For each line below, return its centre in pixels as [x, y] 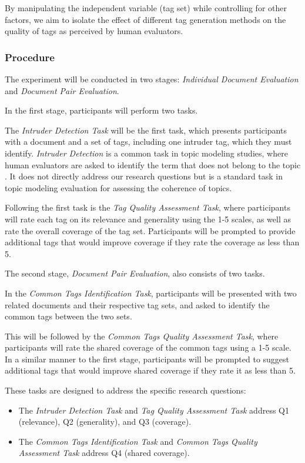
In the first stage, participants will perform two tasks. [101, 110]
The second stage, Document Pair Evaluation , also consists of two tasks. [135, 273]
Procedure [30, 57]
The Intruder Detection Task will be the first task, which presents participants [146, 130]
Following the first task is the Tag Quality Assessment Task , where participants [148, 207]
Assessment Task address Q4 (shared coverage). [104, 453]
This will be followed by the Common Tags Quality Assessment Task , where [142, 336]
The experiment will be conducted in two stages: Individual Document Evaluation [152, 79]
